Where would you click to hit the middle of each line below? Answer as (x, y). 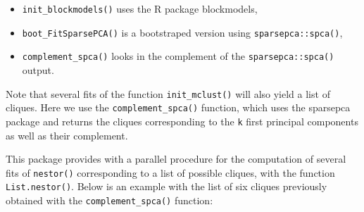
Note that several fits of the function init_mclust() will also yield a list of (168, 93)
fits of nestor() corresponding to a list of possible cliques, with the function (170, 172)
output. (38, 69)
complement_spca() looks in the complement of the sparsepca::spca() (178, 56)
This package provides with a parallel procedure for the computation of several (176, 159)
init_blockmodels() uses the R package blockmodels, (140, 8)
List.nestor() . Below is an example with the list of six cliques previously (167, 186)
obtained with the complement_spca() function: (109, 200)
